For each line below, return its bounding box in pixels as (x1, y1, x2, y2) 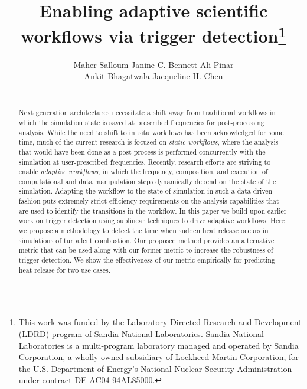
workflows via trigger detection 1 (21, 21, 286, 48)
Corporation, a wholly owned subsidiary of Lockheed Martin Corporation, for (18, 351, 299, 363)
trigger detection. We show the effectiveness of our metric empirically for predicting (18, 255, 275, 265)
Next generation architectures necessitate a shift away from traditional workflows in (18, 107, 276, 117)
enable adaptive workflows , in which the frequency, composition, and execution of (18, 166, 268, 176)
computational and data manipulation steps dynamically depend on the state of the (18, 176, 276, 186)
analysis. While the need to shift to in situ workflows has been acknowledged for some (18, 127, 284, 137)
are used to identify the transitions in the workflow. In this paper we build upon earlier (18, 205, 287, 215)
